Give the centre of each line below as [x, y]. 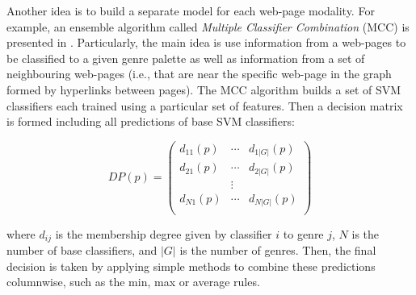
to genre [303, 233]
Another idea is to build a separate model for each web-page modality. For [191, 10]
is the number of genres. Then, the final [278, 249]
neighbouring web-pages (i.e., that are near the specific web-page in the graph [199, 74]
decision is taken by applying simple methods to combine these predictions [191, 266]
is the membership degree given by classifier [164, 233]
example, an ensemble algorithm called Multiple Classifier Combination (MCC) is [208, 26]
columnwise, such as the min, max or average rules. [133, 282]
